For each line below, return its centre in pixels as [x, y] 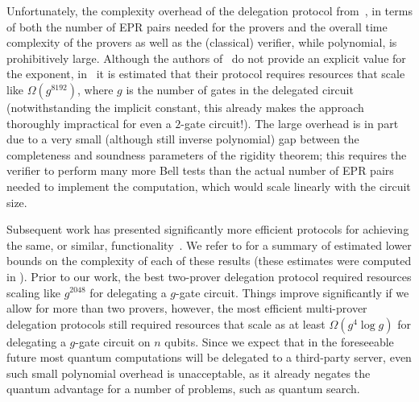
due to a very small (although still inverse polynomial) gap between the [183, 139]
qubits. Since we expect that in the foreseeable [279, 341]
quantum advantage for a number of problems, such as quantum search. [183, 389]
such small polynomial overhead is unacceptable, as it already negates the [189, 373]
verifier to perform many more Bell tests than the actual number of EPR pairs [200, 170]
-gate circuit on [113, 341]
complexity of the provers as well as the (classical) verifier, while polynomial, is [202, 42]
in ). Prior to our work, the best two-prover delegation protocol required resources [209, 276]
